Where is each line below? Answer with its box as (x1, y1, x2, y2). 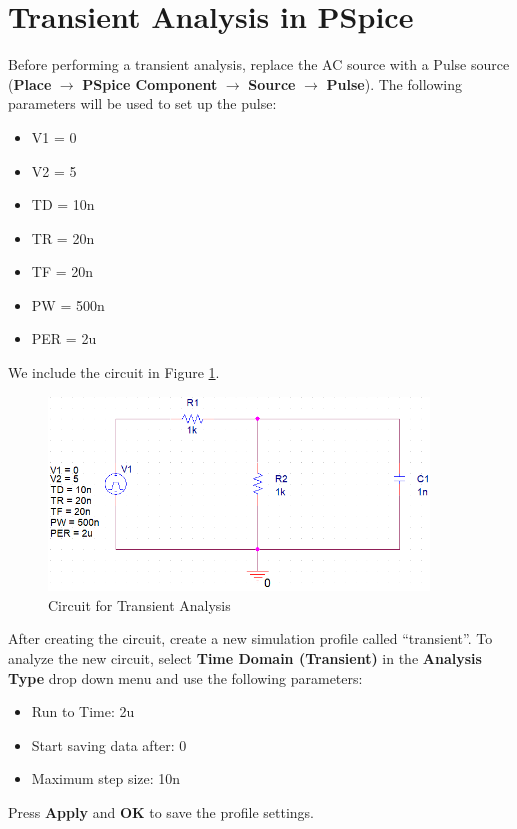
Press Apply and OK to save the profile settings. (8, 802, 315, 823)
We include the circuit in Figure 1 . (8, 362, 220, 383)
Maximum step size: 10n (31, 768, 181, 789)
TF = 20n (31, 261, 94, 282)
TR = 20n (31, 227, 95, 248)
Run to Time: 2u (31, 701, 135, 722)
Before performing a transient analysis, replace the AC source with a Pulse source (8, 54, 510, 75)
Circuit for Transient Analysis (48, 594, 231, 615)
